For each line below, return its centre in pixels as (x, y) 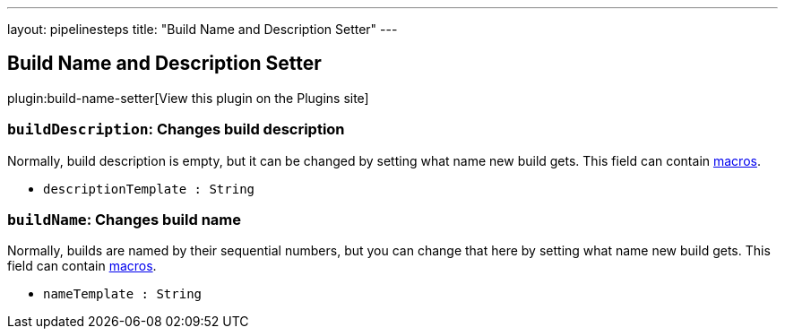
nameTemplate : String (123, 294)
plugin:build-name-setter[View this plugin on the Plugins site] (188, 98)
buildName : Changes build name (124, 219)
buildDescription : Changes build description (176, 129)
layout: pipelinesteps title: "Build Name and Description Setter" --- (203, 29)
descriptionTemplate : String (149, 189)
